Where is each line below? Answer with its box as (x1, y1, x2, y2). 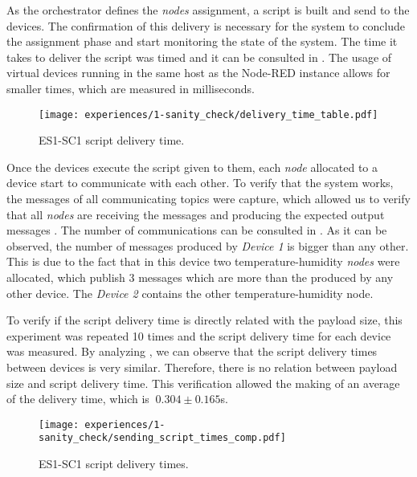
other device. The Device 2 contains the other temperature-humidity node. (6, 284, 374, 301)
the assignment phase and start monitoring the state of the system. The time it (6, 33, 398, 50)
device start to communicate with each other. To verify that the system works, (6, 174, 394, 191)
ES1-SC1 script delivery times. (39, 455, 189, 472)
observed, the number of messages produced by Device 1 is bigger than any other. (6, 237, 409, 254)
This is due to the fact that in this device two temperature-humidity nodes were (6, 253, 400, 270)
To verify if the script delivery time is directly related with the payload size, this (6, 312, 403, 328)
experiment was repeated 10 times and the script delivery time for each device (6, 327, 391, 344)
